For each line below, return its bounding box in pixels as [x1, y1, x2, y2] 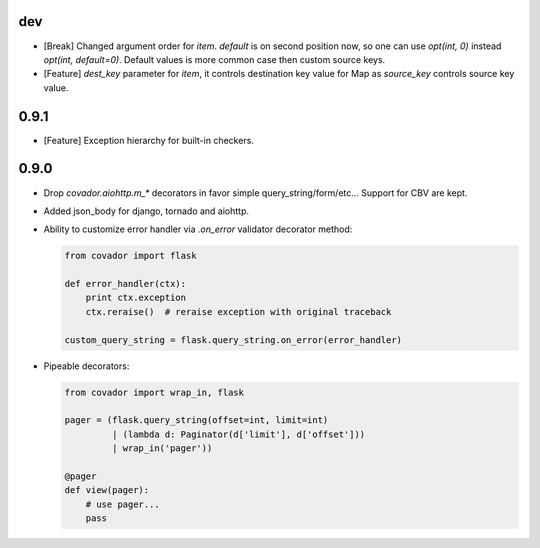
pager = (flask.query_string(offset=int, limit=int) [64, 415, 329, 426]
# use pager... [85, 498, 160, 510]
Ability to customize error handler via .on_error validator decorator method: [43, 223, 353, 235]
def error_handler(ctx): [64, 278, 187, 290]
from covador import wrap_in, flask [64, 386, 245, 398]
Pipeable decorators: [43, 360, 130, 372]
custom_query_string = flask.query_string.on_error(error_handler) [64, 334, 403, 345]
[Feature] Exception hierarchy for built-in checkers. [43, 134, 255, 146]
